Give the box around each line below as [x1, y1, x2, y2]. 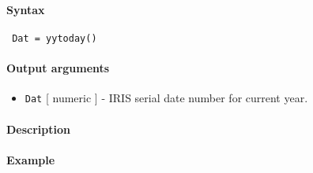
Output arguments [6, 60, 110, 76]
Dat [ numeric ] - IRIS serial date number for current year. [25, 90, 308, 106]
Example [6, 151, 55, 167]
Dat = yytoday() [12, 32, 97, 44]
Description [6, 120, 71, 137]
